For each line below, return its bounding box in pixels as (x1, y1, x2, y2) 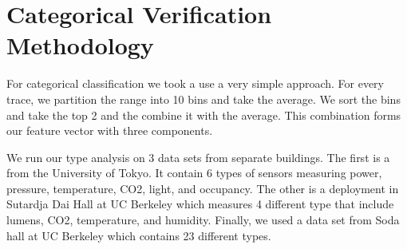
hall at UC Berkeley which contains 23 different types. (6, 227, 271, 243)
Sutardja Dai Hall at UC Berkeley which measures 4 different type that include (6, 196, 394, 212)
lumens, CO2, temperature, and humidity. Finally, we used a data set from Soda (6, 211, 400, 228)
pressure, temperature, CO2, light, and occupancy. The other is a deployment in (6, 180, 399, 196)
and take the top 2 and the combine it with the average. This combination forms (6, 106, 401, 123)
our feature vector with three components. (6, 122, 213, 139)
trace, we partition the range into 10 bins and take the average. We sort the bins (6, 90, 401, 107)
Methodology (6, 29, 154, 61)
